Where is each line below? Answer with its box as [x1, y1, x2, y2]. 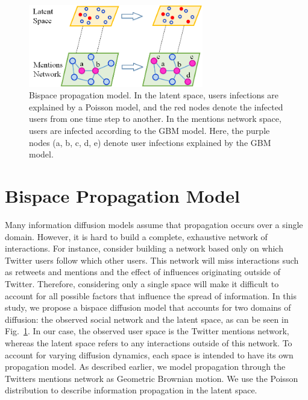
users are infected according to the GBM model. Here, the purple [29, 124, 270, 137]
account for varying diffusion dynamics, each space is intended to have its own [5, 348, 294, 361]
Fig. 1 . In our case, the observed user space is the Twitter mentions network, [5, 325, 289, 337]
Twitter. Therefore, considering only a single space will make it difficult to [5, 277, 279, 290]
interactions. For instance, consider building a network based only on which [5, 242, 283, 255]
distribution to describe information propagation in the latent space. [5, 384, 257, 396]
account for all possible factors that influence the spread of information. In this [5, 289, 297, 302]
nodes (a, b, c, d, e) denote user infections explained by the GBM [29, 136, 271, 148]
